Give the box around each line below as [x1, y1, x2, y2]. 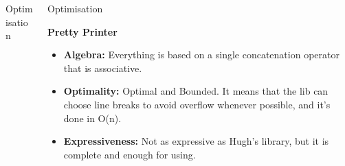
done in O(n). [63, 110, 122, 125]
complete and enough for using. [63, 147, 196, 161]
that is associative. [63, 60, 142, 75]
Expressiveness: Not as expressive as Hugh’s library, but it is [63, 134, 329, 148]
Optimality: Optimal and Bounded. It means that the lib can [63, 84, 329, 98]
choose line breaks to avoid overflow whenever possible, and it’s [63, 97, 331, 111]
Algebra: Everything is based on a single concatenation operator [63, 47, 340, 62]
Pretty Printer [47, 24, 118, 38]
